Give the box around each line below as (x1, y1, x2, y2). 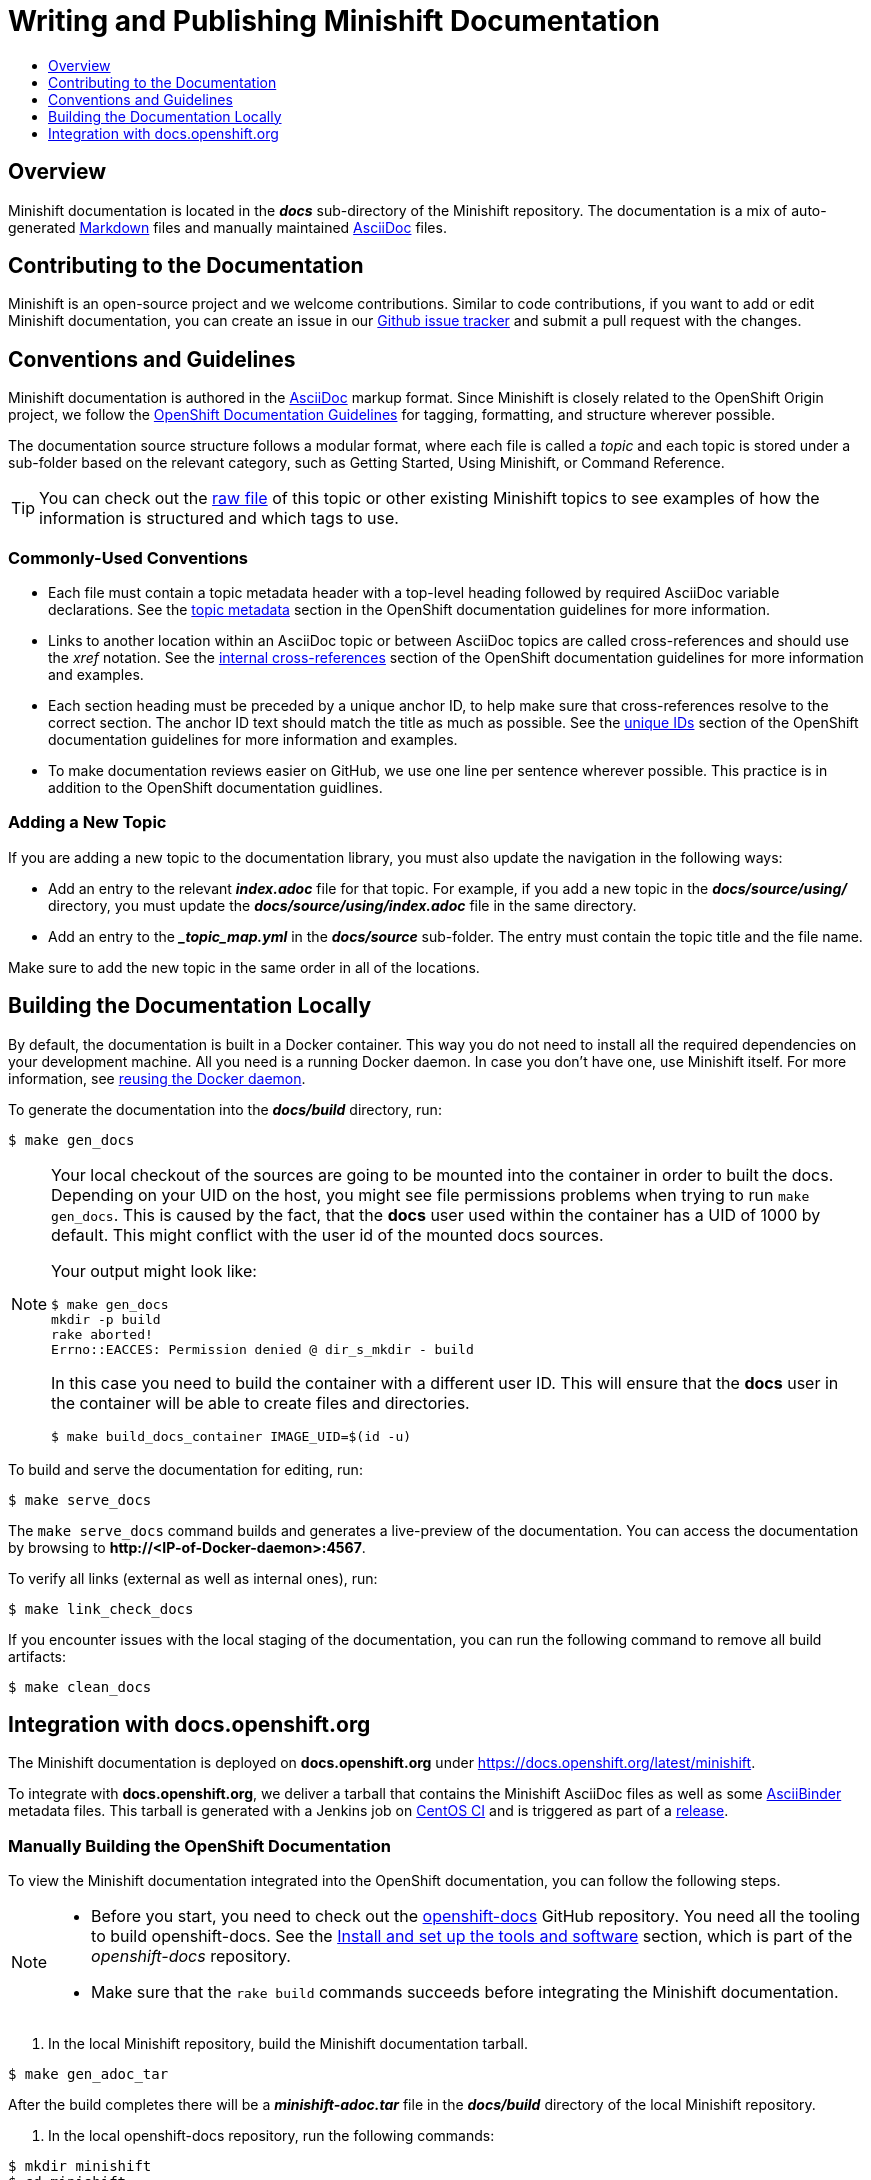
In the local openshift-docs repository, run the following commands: (48, 2127, 495, 2145)
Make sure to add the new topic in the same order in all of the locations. (8, 958, 480, 976)
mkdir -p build (51, 1311, 161, 1327)
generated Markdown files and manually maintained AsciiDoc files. (8, 218, 447, 236)
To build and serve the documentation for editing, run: (8, 1460, 363, 1478)
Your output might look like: (51, 1260, 257, 1281)
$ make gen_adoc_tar (8, 2066, 169, 2083)
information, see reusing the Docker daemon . (8, 1069, 306, 1087)
